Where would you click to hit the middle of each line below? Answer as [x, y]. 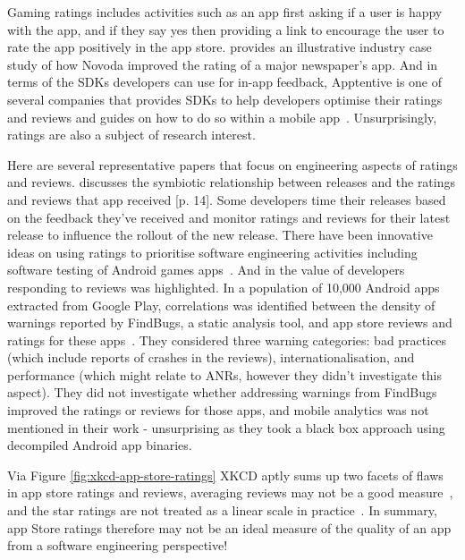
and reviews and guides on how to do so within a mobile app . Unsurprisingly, [222, 117]
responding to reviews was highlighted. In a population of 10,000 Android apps [224, 287]
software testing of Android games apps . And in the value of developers [206, 270]
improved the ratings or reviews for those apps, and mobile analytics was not [218, 410]
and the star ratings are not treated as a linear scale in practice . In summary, [222, 510]
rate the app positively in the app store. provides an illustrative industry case [220, 47]
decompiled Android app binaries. [100, 445]
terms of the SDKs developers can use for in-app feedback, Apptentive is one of [225, 82]
